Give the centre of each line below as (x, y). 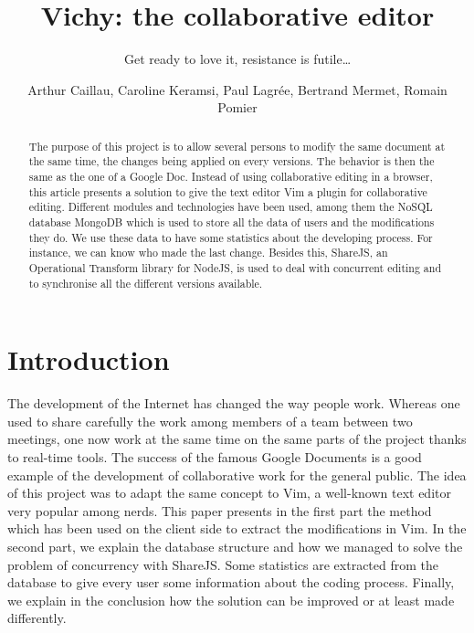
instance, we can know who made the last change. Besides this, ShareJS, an (208, 253)
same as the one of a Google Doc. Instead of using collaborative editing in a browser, (231, 177)
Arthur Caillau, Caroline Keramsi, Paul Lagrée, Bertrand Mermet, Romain (237, 89)
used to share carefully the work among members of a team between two (210, 421)
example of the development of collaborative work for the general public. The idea (237, 475)
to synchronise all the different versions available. (146, 283)
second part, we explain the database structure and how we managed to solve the (235, 546)
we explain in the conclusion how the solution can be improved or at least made (231, 600)
